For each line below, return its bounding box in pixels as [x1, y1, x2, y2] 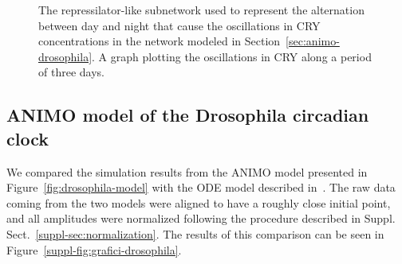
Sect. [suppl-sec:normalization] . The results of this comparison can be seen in [6, 225, 384, 242]
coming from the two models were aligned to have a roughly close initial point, [6, 194, 391, 211]
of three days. [38, 64, 104, 80]
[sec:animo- [286, 33, 340, 49]
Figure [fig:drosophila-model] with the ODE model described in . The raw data [6, 179, 396, 196]
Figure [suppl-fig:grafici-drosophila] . [6, 241, 182, 258]
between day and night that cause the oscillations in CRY [38, 17, 321, 33]
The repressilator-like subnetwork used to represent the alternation [38, 2, 365, 17]
